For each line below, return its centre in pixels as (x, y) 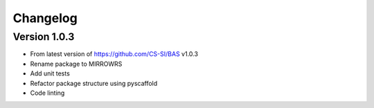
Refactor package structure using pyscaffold (94, 83)
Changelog (45, 18)
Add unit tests (50, 73)
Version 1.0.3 (44, 37)
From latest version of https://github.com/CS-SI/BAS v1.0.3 (114, 54)
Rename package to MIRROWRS (76, 64)
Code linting (47, 93)
